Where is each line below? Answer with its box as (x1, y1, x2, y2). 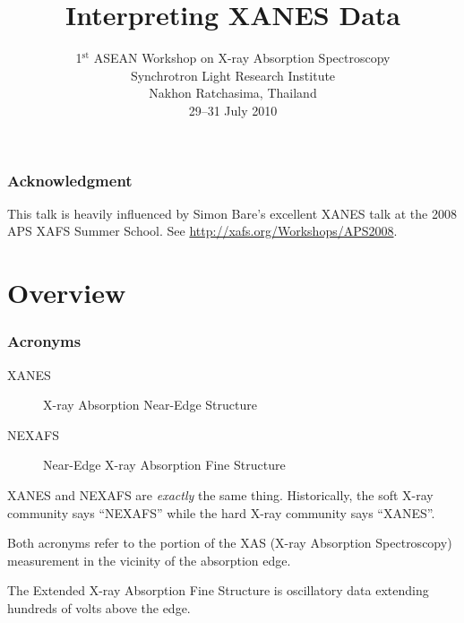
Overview (7, 274, 126, 311)
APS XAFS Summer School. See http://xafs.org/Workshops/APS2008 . (7, 221, 398, 240)
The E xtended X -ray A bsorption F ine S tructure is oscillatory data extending (7, 581, 429, 600)
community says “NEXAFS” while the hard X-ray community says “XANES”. (7, 503, 435, 522)
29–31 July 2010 (188, 100, 278, 119)
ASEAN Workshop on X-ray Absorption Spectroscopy (93, 48, 391, 67)
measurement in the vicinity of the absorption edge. (7, 550, 291, 569)
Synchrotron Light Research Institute (130, 65, 336, 84)
